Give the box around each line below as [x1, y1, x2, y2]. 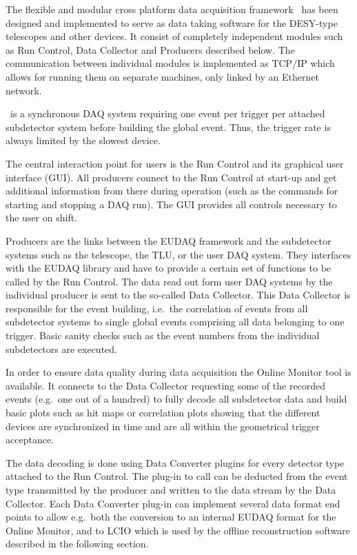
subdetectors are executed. [6, 341, 117, 356]
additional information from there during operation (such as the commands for [6, 183, 338, 198]
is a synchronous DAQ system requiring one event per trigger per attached [10, 106, 325, 121]
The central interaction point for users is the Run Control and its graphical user [6, 156, 344, 170]
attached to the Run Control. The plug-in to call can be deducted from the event [6, 469, 348, 483]
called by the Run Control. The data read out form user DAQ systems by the [6, 274, 333, 288]
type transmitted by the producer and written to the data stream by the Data [6, 483, 336, 496]
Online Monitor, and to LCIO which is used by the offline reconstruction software [6, 523, 350, 537]
